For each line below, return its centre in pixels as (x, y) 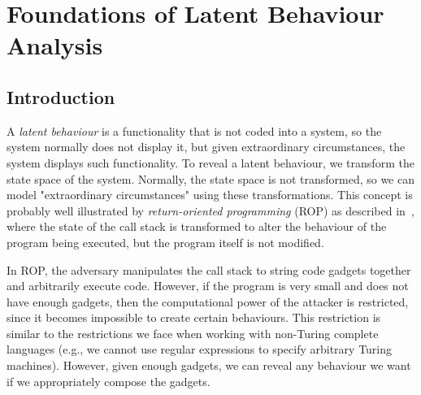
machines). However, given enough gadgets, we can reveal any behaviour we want (209, 365)
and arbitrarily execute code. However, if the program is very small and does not (208, 286)
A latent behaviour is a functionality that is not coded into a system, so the (194, 130)
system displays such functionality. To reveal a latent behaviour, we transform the (210, 162)
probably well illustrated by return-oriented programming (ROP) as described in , (210, 210)
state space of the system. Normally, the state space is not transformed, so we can (210, 178)
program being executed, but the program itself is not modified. (165, 242)
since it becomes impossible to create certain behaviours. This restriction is (194, 317)
